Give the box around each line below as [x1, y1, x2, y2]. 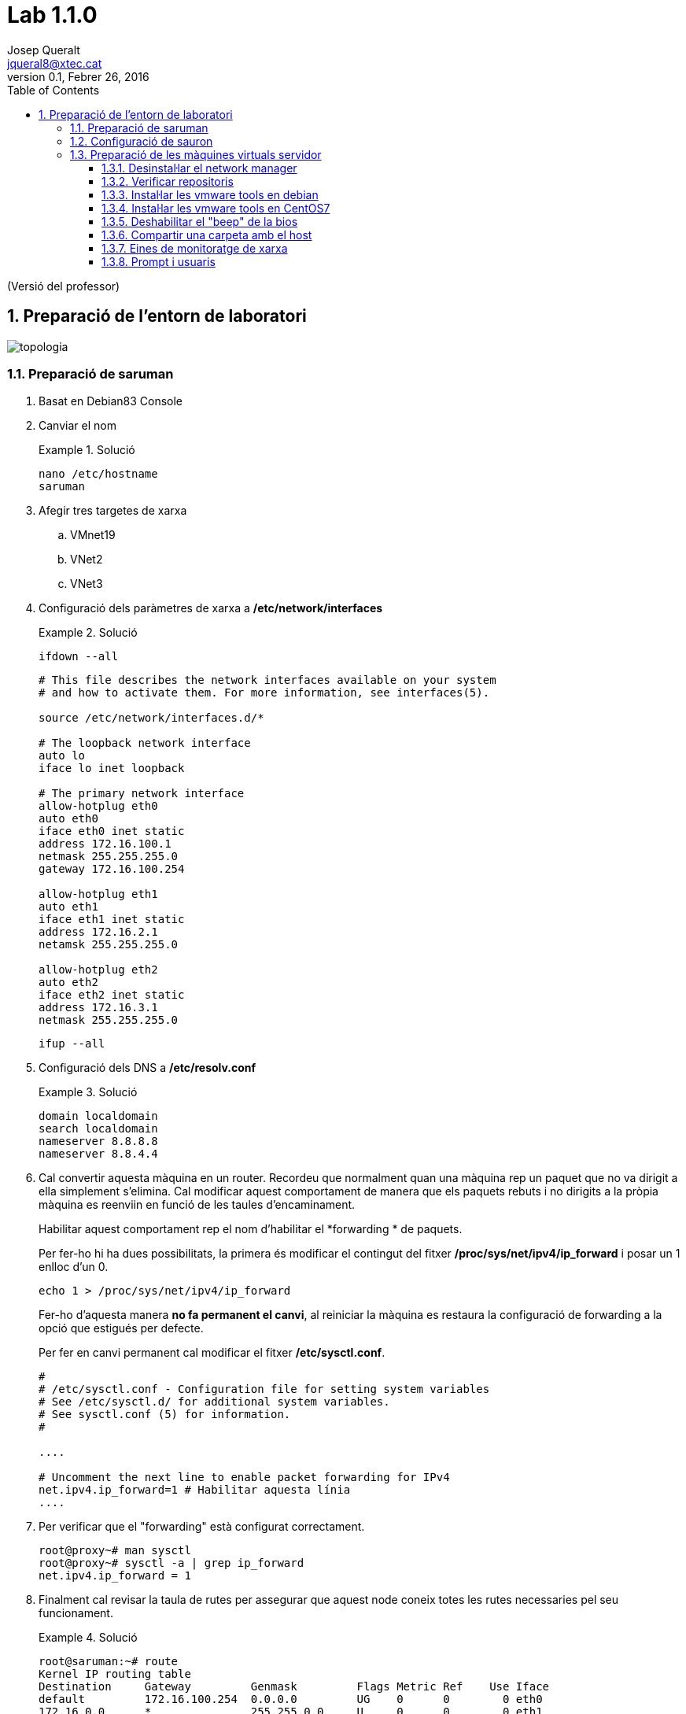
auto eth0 [39, 812, 98, 826]
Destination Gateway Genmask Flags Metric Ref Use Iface [39, 1680, 550, 1694]
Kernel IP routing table [39, 1668, 191, 1681]
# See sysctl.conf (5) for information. [39, 1408, 291, 1421]
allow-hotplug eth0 [39, 800, 158, 813]
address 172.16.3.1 [39, 1001, 158, 1014]
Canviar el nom [39, 419, 116, 433]
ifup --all [39, 1037, 105, 1051]
